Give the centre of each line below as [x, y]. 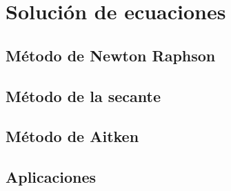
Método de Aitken [72, 136]
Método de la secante [83, 95]
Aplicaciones [51, 177]
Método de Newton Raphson [111, 55]
